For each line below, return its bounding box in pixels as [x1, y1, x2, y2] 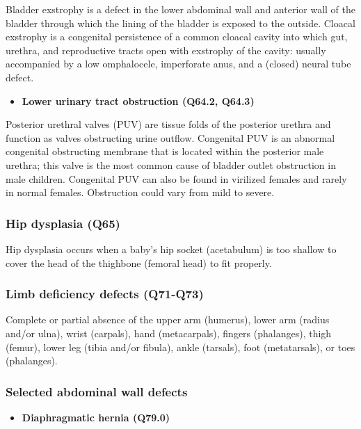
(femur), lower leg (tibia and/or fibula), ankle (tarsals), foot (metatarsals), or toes [6, 339, 355, 354]
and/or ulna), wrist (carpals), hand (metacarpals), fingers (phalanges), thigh [6, 325, 332, 340]
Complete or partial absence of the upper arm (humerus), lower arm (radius [6, 312, 330, 327]
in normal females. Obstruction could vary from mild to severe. [6, 185, 275, 200]
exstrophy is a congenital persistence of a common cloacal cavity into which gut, [6, 29, 348, 44]
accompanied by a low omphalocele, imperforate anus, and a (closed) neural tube [6, 56, 351, 71]
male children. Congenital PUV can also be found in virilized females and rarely [6, 171, 347, 186]
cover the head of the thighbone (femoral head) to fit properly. [6, 255, 272, 270]
